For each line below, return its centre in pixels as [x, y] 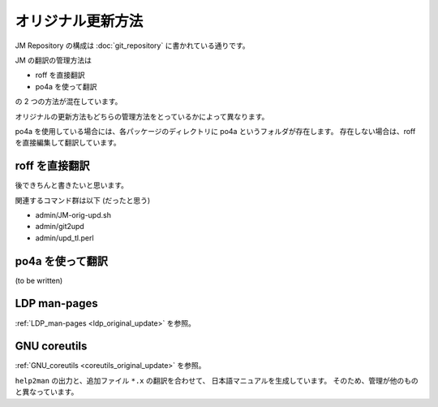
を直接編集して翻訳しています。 [68, 143]
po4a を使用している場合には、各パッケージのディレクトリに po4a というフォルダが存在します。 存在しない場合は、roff [215, 131]
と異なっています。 [47, 392]
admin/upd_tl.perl [64, 238]
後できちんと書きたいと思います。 [72, 185]
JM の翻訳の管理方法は [54, 60]
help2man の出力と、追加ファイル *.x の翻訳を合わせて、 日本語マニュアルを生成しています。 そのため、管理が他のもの [217, 380]
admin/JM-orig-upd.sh [73, 214]
